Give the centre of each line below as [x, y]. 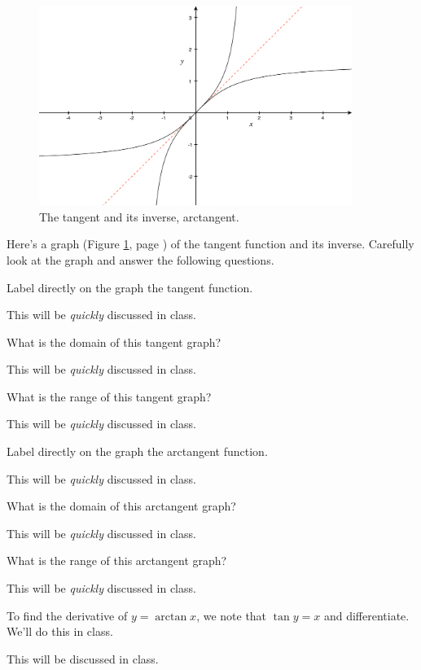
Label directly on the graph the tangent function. [130, 287]
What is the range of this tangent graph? [109, 396]
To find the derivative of [67, 615]
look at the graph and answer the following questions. [140, 259]
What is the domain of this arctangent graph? [121, 506]
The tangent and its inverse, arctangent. [139, 216]
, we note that [232, 615]
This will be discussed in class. [83, 658]
